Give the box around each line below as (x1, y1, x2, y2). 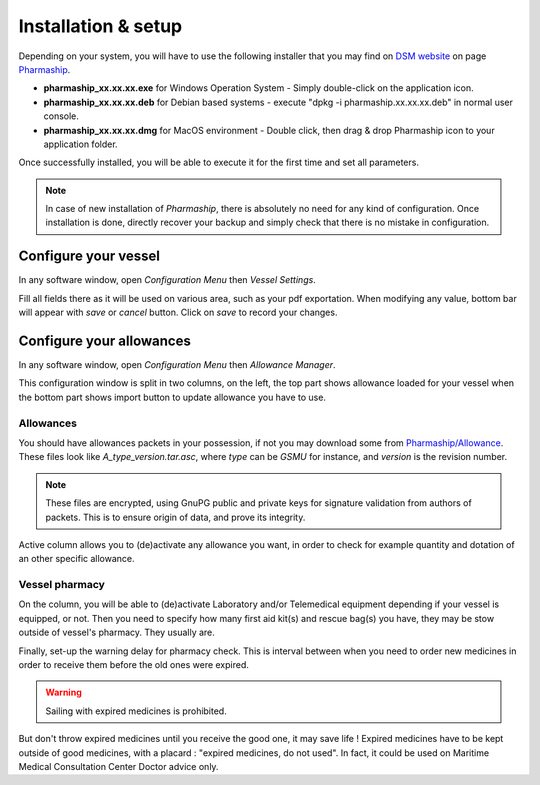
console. (43, 110, 80, 122)
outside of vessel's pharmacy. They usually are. (18, 626, 215, 639)
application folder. (43, 138, 119, 150)
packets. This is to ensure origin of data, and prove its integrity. (45, 511, 306, 523)
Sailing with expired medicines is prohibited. (45, 705, 227, 717)
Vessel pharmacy (18, 578, 105, 592)
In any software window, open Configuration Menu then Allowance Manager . (18, 359, 336, 371)
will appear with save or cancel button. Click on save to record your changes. (18, 306, 338, 319)
